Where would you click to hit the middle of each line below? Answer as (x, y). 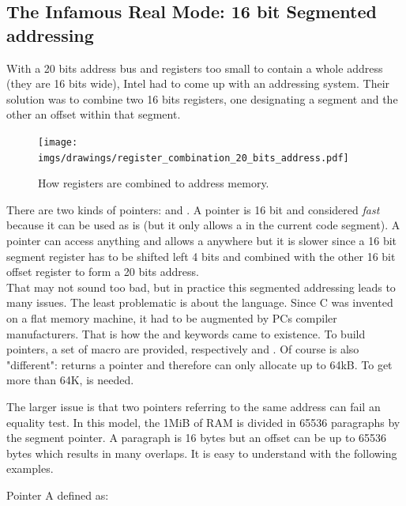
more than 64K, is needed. (70, 380)
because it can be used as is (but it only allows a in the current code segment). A (203, 225)
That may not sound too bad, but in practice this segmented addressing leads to (201, 287)
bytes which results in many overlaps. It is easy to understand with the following (202, 453)
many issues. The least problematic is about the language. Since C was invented (200, 302)
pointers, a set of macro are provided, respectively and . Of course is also (183, 349)
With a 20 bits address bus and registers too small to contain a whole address (195, 68)
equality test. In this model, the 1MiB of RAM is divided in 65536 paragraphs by (203, 422)
